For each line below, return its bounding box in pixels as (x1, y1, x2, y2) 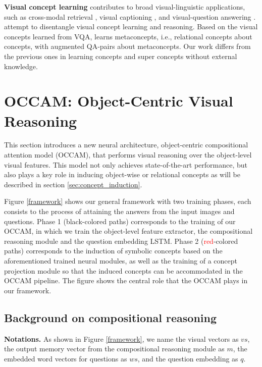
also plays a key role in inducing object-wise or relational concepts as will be (4, 169, 240, 180)
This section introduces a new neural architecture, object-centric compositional (4, 139, 248, 150)
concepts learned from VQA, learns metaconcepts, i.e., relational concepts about (4, 31, 252, 41)
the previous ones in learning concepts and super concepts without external (4, 50, 237, 61)
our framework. (4, 285, 51, 295)
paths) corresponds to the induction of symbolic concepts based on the (4, 245, 223, 256)
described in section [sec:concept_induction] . (4, 179, 142, 189)
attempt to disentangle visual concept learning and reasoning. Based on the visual (4, 21, 258, 32)
